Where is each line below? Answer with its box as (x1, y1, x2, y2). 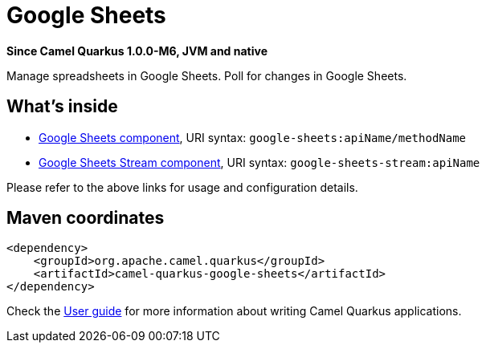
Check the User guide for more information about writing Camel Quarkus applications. (6, 304, 462, 319)
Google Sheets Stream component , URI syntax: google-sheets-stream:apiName (39, 155, 480, 169)
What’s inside (6, 96, 118, 117)
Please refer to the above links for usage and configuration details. (6, 180, 358, 194)
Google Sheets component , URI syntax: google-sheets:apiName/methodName (39, 130, 467, 144)
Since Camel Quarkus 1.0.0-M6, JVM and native (6, 43, 268, 58)
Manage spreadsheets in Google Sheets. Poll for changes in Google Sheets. (6, 68, 407, 83)
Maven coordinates (6, 208, 165, 229)
